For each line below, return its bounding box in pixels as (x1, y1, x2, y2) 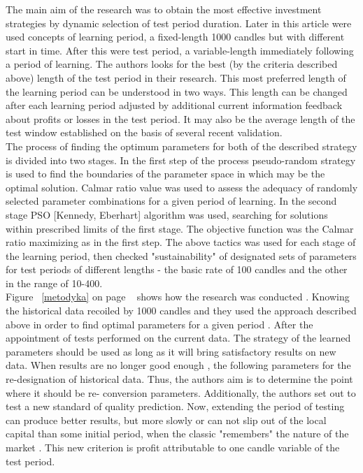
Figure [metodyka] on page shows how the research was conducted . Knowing (6, 289, 350, 304)
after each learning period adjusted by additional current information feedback (6, 98, 343, 112)
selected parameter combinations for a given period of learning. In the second (6, 194, 337, 208)
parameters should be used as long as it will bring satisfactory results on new (6, 344, 336, 358)
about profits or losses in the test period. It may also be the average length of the (6, 111, 355, 126)
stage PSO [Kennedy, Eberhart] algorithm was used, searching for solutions (6, 207, 328, 221)
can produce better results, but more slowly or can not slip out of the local (6, 412, 327, 427)
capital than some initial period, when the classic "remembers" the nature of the (6, 426, 349, 441)
